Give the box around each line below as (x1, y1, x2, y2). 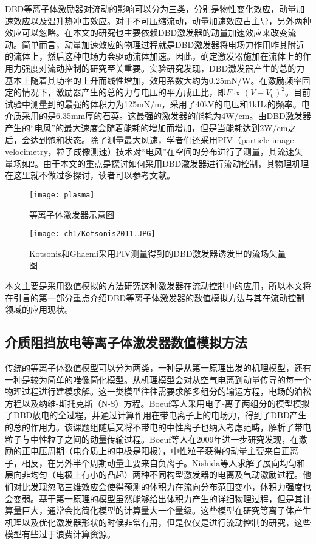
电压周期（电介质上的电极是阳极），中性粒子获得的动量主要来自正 (30, 444, 290, 457)
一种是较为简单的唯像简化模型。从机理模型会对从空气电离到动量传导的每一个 (5, 373, 311, 386)
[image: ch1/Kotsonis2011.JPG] (29, 229, 156, 239)
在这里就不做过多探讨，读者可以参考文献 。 (5, 169, 175, 182)
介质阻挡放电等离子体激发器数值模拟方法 (5, 333, 247, 352)
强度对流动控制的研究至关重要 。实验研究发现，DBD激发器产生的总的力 (21, 61, 305, 74)
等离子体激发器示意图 (29, 208, 114, 220)
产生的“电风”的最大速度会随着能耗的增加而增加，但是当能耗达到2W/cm (5, 121, 288, 134)
